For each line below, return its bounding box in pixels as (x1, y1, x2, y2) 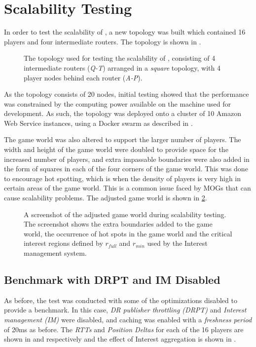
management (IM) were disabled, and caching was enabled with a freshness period (4, 314, 252, 324)
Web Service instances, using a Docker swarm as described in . (4, 117, 193, 128)
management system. (24, 248, 87, 258)
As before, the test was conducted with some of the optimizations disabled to (4, 295, 237, 305)
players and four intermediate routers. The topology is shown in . (4, 36, 201, 46)
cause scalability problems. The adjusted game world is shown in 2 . (4, 193, 207, 203)
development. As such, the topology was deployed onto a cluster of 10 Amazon (4, 108, 241, 118)
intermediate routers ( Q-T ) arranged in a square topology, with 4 (24, 62, 221, 73)
